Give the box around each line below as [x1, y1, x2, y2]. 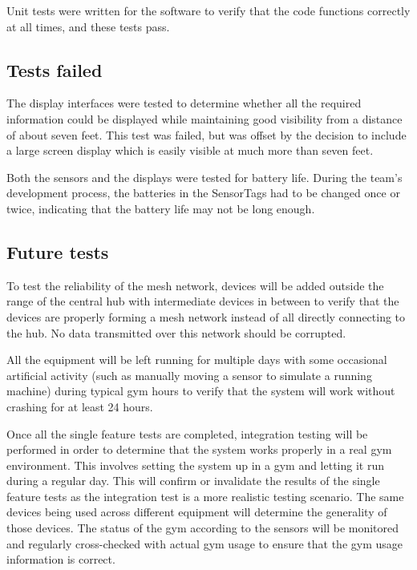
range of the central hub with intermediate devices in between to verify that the [6, 293, 399, 309]
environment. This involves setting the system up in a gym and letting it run [6, 456, 385, 473]
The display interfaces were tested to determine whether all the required [6, 95, 362, 111]
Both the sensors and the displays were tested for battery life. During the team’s [6, 168, 403, 185]
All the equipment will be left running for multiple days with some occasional [6, 351, 387, 368]
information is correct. [6, 551, 115, 568]
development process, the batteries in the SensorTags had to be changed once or [6, 184, 400, 201]
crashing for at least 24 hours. [6, 398, 153, 414]
